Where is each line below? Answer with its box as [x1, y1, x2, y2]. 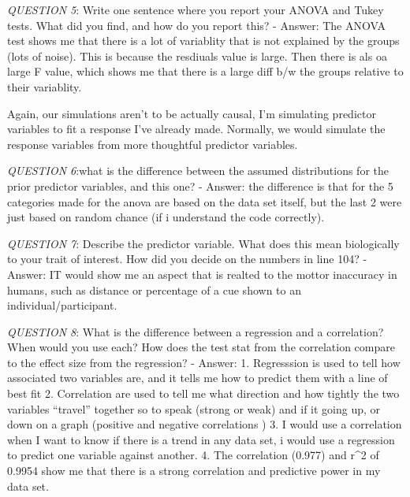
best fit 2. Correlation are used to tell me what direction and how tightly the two [7, 385, 400, 402]
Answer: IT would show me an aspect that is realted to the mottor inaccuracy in [7, 265, 397, 282]
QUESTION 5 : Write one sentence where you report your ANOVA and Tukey [7, 2, 384, 17]
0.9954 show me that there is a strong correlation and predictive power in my [7, 462, 381, 479]
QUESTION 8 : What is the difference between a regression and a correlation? [7, 323, 384, 339]
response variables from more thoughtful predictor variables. [7, 135, 298, 152]
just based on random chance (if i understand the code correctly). [7, 209, 325, 225]
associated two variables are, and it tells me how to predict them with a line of [7, 369, 388, 386]
